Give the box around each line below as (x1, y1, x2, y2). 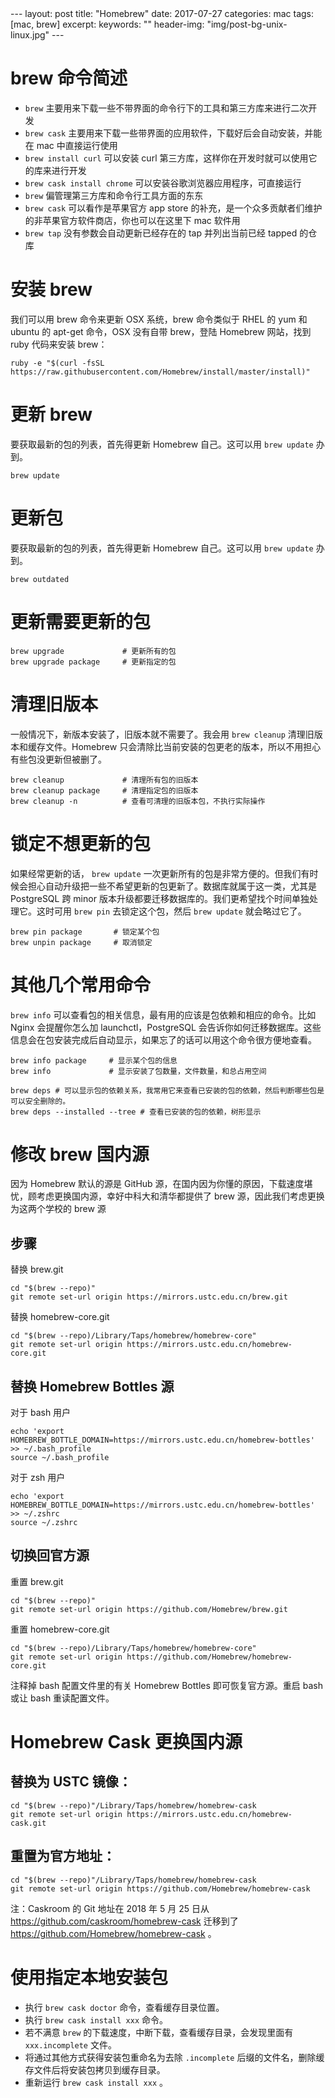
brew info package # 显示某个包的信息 (10, 1055, 178, 1066)
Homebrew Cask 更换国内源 (10, 1731, 243, 1754)
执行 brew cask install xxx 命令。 (24, 2013, 169, 2026)
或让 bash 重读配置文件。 (10, 1692, 115, 1704)
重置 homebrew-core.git (10, 1623, 110, 1635)
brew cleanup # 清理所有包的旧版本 (10, 775, 199, 785)
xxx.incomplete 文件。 (24, 2038, 117, 2051)
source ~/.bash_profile (10, 1453, 110, 1463)
